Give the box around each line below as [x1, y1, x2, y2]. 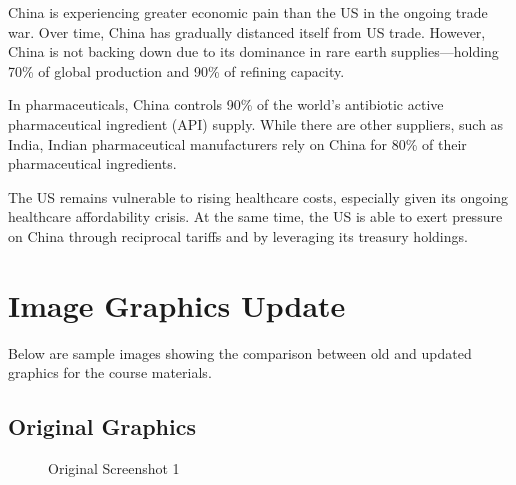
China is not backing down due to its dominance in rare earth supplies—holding [8, 41, 499, 62]
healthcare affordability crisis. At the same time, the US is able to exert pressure [8, 206, 503, 227]
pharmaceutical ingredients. [8, 153, 177, 174]
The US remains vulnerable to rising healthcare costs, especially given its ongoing [8, 186, 508, 207]
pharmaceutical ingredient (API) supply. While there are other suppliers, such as [8, 113, 504, 134]
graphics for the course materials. [8, 362, 212, 383]
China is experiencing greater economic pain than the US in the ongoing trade [8, 2, 488, 22]
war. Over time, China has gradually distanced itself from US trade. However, [8, 21, 486, 42]
